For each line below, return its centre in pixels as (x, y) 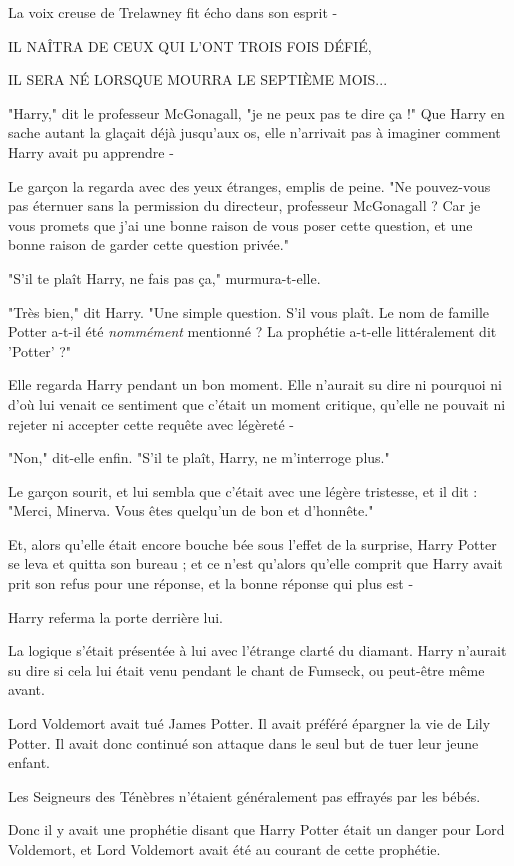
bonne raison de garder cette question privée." (148, 244)
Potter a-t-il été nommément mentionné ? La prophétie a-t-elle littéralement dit (252, 331)
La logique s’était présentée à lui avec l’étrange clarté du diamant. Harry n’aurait (257, 650)
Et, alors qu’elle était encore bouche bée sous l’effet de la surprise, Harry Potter (252, 543)
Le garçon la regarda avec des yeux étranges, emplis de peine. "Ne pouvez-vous (249, 185)
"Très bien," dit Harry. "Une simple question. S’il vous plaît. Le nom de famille (249, 311)
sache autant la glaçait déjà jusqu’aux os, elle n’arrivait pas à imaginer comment (254, 132)
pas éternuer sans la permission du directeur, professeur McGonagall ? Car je (244, 205)
